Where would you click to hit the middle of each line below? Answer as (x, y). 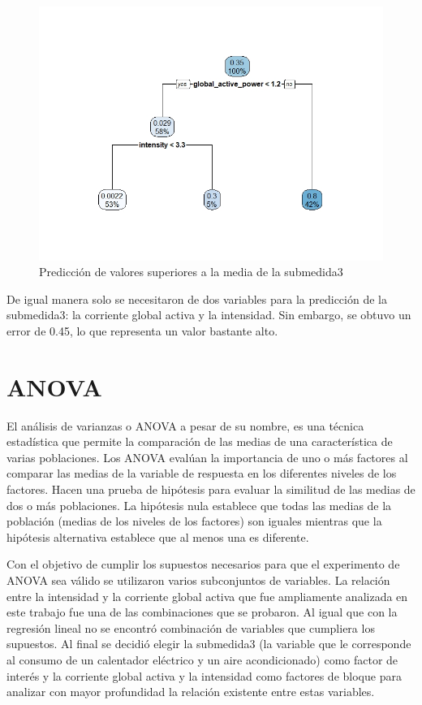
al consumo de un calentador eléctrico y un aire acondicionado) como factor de (202, 659)
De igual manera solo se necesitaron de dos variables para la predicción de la (197, 298)
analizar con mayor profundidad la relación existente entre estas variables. (191, 692)
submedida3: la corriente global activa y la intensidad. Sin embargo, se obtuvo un (209, 315)
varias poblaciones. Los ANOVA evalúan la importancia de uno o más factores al (207, 457)
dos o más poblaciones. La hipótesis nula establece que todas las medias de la (199, 505)
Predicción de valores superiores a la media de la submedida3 (191, 272)
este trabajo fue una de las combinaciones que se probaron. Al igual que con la (202, 612)
